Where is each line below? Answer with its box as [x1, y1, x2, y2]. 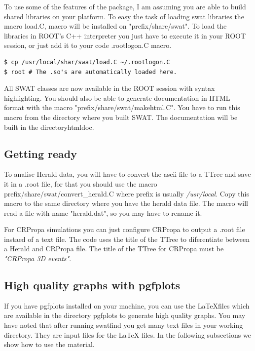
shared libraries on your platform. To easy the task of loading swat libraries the [4, 11, 244, 21]
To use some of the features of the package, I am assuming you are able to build [4, 1, 246, 11]
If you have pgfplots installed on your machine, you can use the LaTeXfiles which [4, 300, 250, 311]
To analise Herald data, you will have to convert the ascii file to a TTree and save [4, 169, 251, 179]
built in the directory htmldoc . [4, 121, 94, 132]
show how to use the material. [4, 339, 95, 350]
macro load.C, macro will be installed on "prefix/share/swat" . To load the [4, 21, 227, 31]
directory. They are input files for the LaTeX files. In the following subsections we [4, 329, 251, 340]
